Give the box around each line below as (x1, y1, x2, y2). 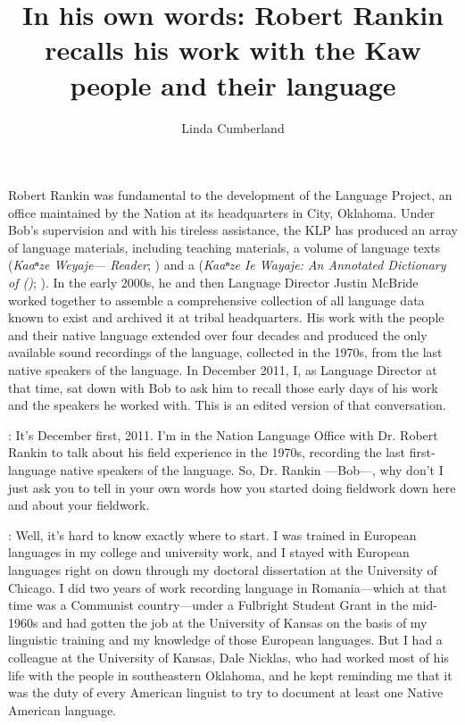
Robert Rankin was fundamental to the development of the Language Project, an (8, 186, 453, 204)
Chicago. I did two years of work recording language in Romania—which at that (8, 578, 447, 596)
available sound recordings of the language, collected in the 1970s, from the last (8, 343, 443, 362)
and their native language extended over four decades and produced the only (8, 325, 428, 344)
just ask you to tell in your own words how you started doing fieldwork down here (8, 478, 456, 496)
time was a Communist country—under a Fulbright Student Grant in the (8, 596, 409, 614)
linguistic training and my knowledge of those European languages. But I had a (8, 630, 443, 649)
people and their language (70, 66, 396, 103)
